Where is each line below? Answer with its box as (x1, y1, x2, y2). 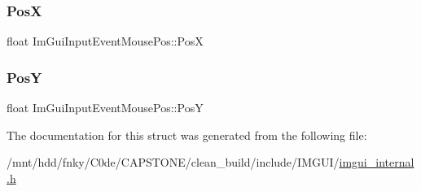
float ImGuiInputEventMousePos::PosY (7, 99, 204, 116)
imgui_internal (339, 154, 414, 171)
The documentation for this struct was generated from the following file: (7, 126, 367, 143)
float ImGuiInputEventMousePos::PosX (7, 33, 204, 50)
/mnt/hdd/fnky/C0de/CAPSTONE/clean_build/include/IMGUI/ (7, 154, 340, 171)
